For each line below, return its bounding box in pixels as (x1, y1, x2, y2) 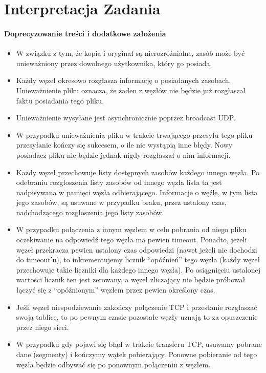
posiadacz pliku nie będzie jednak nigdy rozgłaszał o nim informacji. (16, 149, 231, 160)
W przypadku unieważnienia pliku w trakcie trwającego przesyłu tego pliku (16, 129, 253, 140)
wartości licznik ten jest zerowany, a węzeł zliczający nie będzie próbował (16, 274, 246, 285)
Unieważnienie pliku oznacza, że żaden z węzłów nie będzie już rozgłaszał (16, 85, 246, 95)
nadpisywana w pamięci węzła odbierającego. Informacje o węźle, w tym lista (16, 186, 258, 197)
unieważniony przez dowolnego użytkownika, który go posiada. (16, 57, 212, 68)
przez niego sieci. (16, 321, 69, 332)
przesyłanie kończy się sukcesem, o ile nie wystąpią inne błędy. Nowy (16, 139, 233, 150)
